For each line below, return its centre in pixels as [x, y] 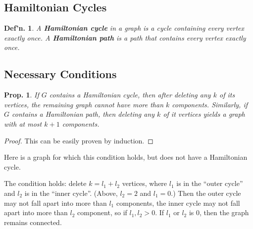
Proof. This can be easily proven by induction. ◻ [79, 140]
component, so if [102, 212]
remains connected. [33, 222]
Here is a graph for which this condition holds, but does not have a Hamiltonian [126, 157]
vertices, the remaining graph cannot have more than [84, 104]
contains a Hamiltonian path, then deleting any [83, 114]
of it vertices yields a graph [204, 114]
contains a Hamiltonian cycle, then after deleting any [130, 95]
